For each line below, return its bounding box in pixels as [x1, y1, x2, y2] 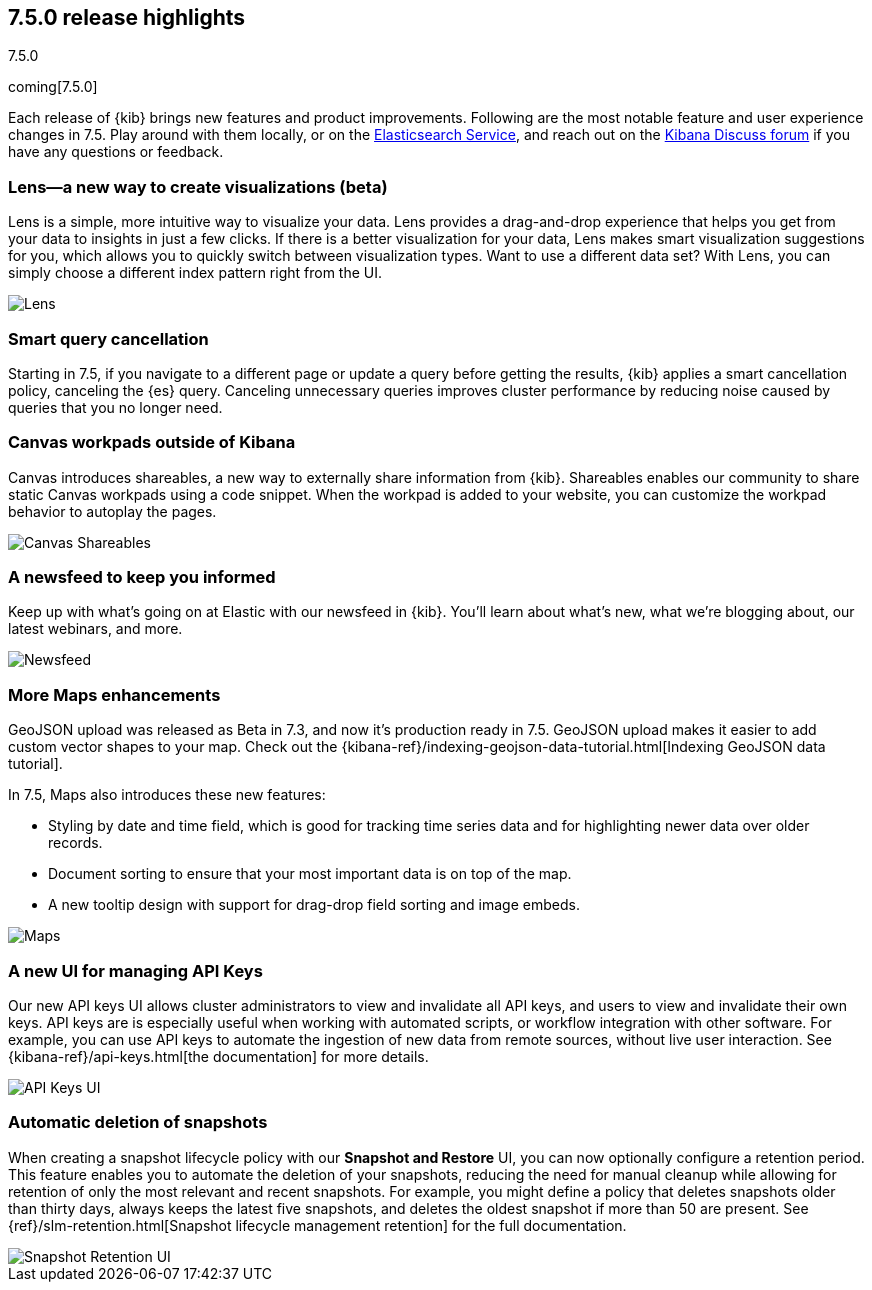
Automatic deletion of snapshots [8, 1112, 268, 1133]
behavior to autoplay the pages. [8, 502, 217, 520]
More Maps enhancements [8, 684, 221, 705]
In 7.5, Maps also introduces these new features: [8, 786, 326, 804]
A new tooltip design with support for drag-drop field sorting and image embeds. [48, 896, 580, 914]
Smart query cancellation [8, 328, 209, 349]
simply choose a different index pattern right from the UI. [8, 264, 383, 282]
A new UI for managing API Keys [8, 960, 263, 981]
